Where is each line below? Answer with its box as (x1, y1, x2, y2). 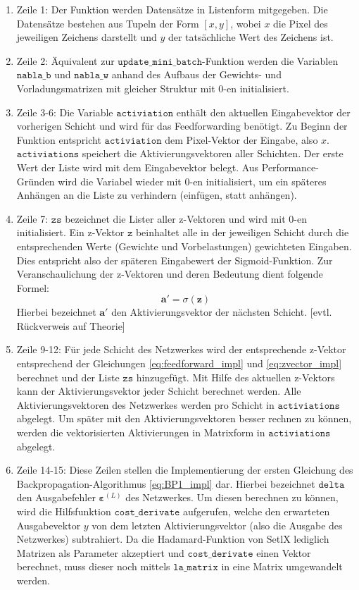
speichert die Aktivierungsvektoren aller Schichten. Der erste (82, 146, 344, 161)
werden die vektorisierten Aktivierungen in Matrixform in (16, 425, 265, 440)
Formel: (16, 280, 49, 295)
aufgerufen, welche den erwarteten (183, 504, 330, 518)
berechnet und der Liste (16, 369, 120, 384)
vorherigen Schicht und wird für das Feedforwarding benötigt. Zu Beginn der (16, 118, 348, 133)
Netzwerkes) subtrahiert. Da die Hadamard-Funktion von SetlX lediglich (16, 531, 329, 546)
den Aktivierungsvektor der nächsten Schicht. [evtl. (111, 305, 332, 319)
